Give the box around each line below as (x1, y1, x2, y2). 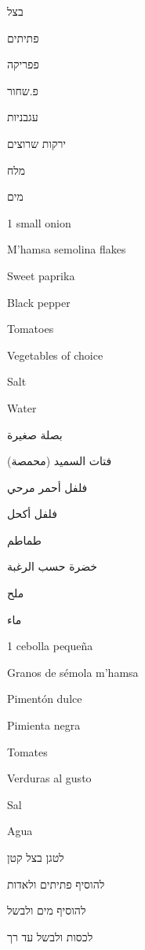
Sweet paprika (7, 267, 75, 283)
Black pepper (7, 294, 71, 310)
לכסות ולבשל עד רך (7, 928, 93, 944)
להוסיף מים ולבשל (7, 902, 86, 919)
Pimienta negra (7, 717, 81, 734)
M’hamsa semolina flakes (7, 241, 126, 257)
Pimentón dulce (7, 690, 82, 707)
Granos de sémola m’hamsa (7, 664, 139, 680)
